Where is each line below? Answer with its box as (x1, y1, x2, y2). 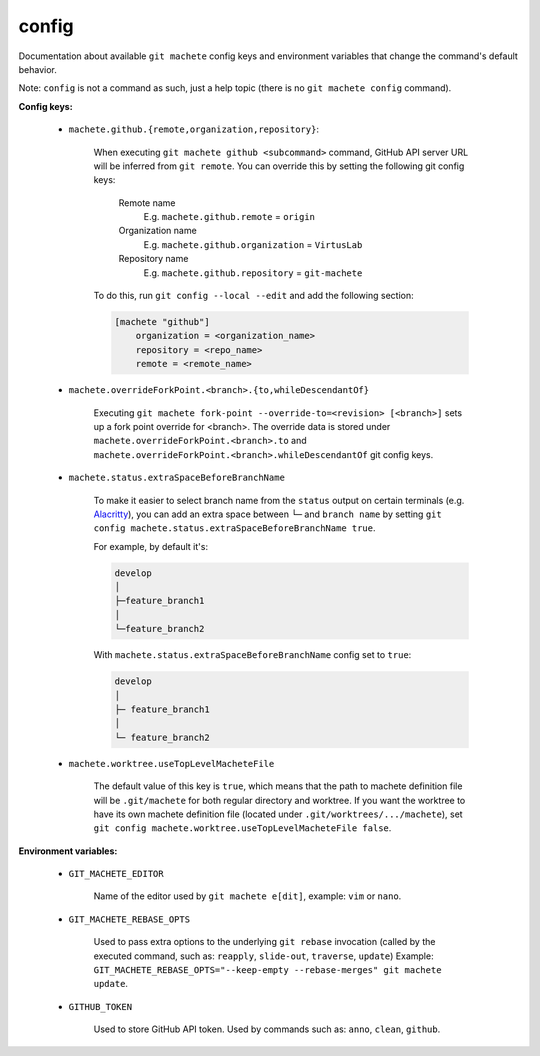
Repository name (118, 253, 189, 265)
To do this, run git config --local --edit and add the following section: (93, 290, 414, 302)
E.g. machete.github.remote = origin (143, 211, 315, 223)
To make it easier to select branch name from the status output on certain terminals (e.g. (93, 494, 465, 506)
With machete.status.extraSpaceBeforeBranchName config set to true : (93, 649, 412, 661)
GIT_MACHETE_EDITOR (68, 868, 164, 880)
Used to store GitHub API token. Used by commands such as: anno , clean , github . (93, 1023, 441, 1035)
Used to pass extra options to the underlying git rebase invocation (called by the (93, 936, 436, 948)
